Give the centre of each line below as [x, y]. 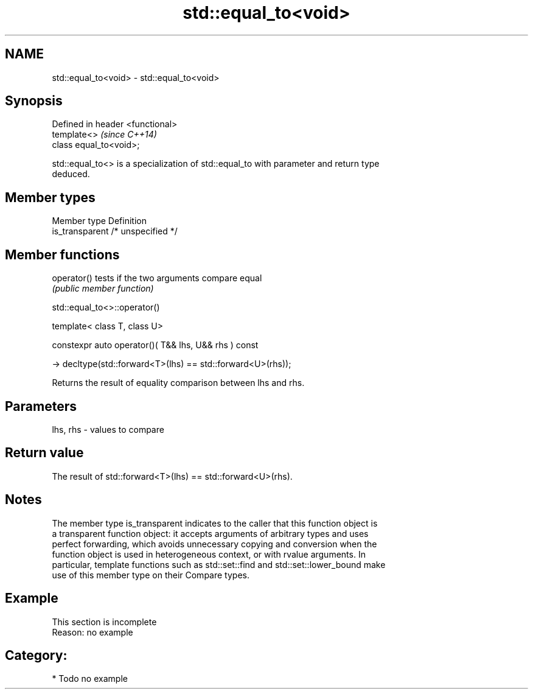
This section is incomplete [104, 622]
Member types [50, 197]
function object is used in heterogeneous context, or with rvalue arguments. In [209, 554]
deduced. [71, 174]
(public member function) [103, 289]
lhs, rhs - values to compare [108, 429]
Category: [36, 655]
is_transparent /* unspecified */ [115, 231]
